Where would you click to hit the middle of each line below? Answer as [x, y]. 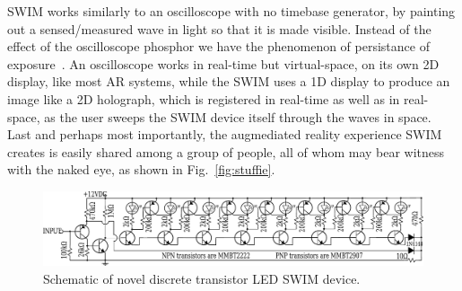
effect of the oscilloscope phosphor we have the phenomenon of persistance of [218, 46]
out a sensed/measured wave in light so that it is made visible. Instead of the [219, 28]
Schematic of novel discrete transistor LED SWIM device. [202, 278]
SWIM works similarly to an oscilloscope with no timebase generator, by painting [231, 11]
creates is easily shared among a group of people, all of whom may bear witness [226, 151]
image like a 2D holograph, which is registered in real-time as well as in [204, 98]
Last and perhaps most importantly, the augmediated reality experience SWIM [225, 134]
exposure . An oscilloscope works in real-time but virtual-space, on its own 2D [223, 63]
